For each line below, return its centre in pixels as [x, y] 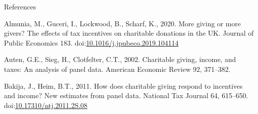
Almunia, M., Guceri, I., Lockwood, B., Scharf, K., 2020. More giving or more [123, 23]
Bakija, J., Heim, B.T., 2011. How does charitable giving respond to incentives [123, 85]
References [20, 6]
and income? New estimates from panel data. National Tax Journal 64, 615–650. [126, 95]
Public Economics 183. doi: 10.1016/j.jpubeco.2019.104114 [91, 42]
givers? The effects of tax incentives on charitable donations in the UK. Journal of [129, 33]
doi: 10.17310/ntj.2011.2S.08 [46, 105]
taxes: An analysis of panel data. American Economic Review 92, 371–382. [117, 69]
